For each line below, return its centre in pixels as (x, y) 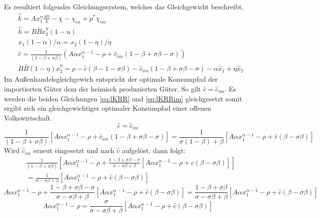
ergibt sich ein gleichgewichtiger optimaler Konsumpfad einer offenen (108, 108)
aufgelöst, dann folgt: (154, 150)
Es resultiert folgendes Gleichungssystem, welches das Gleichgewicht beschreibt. (124, 6)
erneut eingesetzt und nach (74, 150)
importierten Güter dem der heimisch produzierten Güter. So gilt (102, 88)
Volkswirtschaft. (28, 117)
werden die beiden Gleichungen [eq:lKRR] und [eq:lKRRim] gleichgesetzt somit (123, 98)
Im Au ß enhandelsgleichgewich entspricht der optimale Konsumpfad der (111, 79)
